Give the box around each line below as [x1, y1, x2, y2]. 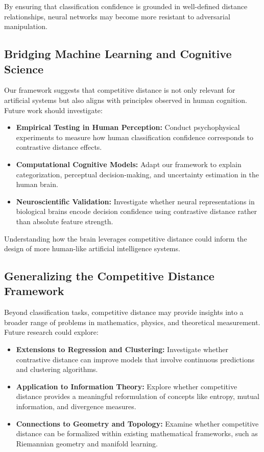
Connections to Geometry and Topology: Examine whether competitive [16, 418, 259, 429]
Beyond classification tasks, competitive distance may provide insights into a [4, 307, 244, 317]
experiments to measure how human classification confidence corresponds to [16, 131, 253, 142]
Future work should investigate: [4, 104, 103, 115]
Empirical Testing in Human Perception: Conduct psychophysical [16, 122, 240, 132]
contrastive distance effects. [16, 142, 102, 152]
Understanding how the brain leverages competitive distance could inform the [4, 233, 247, 244]
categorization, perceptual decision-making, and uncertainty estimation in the [16, 169, 259, 179]
